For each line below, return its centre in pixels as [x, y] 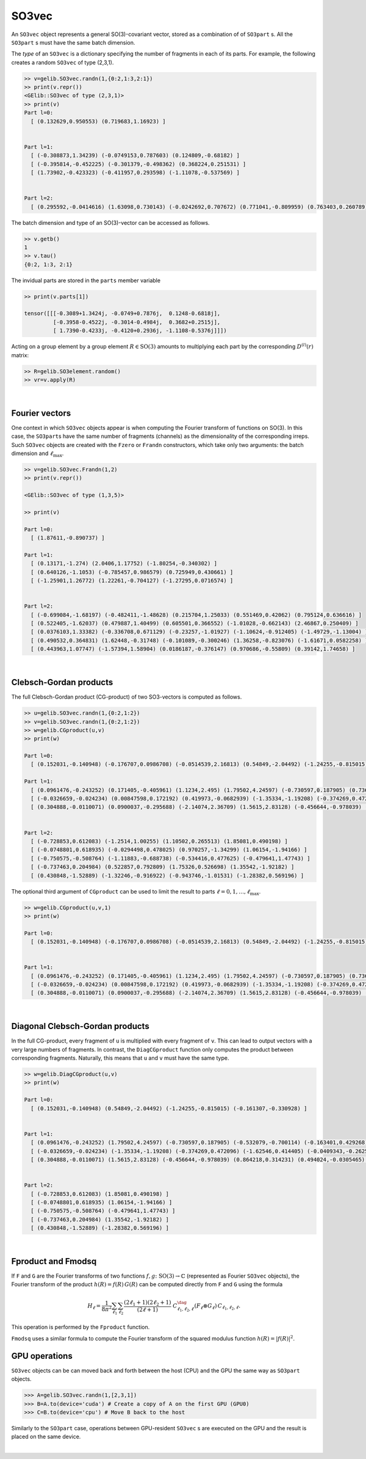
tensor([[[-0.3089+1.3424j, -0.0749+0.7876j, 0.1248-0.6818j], [122, 314]
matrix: [20, 355]
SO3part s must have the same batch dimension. [73, 42]
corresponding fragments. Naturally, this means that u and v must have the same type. [120, 1058]
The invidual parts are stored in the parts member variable [86, 280]
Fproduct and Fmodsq [54, 1261]
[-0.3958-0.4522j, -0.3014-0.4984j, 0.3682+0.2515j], [137, 322]
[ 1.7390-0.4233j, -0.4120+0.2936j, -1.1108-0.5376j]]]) [140, 331]
